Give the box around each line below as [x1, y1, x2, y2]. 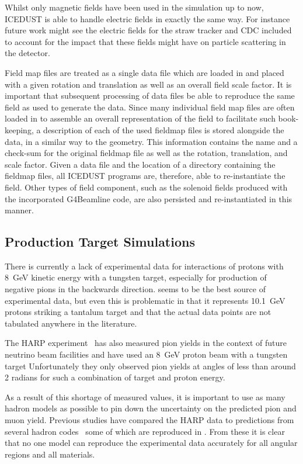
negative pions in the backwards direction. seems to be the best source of [5, 283, 266, 295]
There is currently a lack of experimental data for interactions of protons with [5, 259, 284, 272]
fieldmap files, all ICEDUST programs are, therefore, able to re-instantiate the [5, 169, 285, 182]
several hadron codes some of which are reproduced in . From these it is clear [5, 425, 285, 437]
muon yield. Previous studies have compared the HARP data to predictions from [5, 414, 294, 426]
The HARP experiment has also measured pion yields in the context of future [5, 337, 287, 349]
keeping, [5, 123, 34, 136]
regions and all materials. [5, 448, 95, 460]
